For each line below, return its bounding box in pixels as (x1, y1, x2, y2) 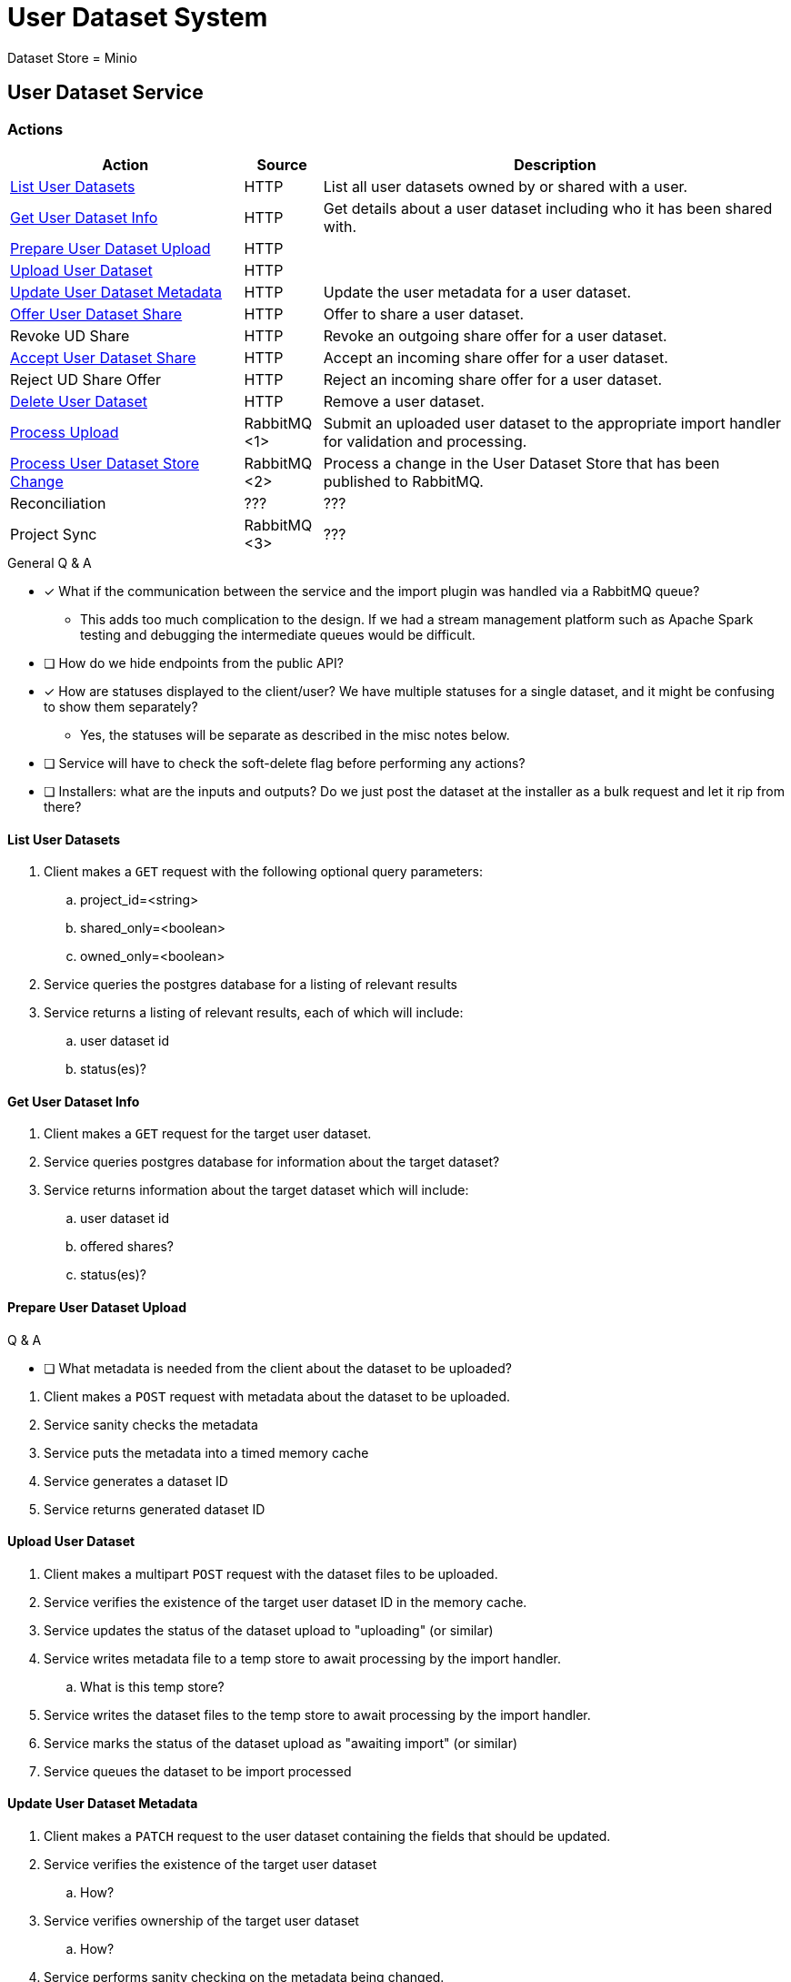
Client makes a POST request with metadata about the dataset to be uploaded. (44, 1388, 511, 1404)
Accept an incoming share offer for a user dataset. (323, 348, 668, 367)
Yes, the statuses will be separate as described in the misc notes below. (80, 726, 510, 743)
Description (514, 155, 596, 174)
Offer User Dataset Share (10, 304, 183, 323)
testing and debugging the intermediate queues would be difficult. (80, 626, 476, 642)
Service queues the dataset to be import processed (44, 1763, 352, 1779)
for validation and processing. (323, 431, 527, 450)
